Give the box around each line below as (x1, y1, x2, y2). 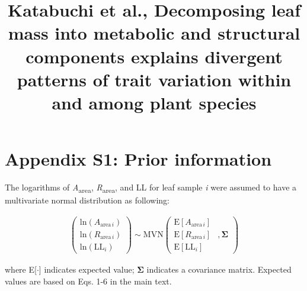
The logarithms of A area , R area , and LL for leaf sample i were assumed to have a (5, 181, 297, 195)
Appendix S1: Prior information (5, 147, 272, 171)
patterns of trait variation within (17, 67, 292, 91)
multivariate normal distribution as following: (5, 194, 170, 206)
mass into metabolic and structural (8, 21, 300, 45)
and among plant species (52, 90, 257, 114)
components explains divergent (25, 44, 283, 68)
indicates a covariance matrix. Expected (146, 263, 292, 275)
